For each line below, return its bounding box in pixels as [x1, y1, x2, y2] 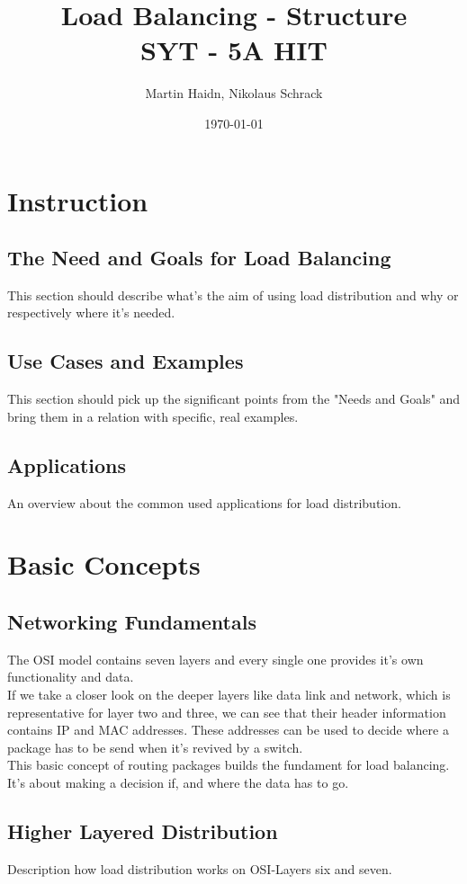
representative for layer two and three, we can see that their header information [7, 702, 446, 721]
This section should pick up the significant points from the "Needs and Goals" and [7, 389, 461, 408]
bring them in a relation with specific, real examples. [7, 406, 299, 425]
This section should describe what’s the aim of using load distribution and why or [7, 285, 459, 304]
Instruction [7, 182, 148, 219]
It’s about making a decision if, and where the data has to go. [7, 773, 349, 791]
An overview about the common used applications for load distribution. [7, 493, 401, 512]
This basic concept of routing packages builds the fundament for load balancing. [7, 755, 450, 774]
